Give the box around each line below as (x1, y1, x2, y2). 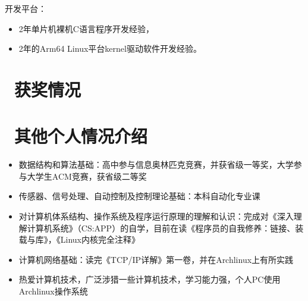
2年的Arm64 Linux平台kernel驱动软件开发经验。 (18, 42, 202, 55)
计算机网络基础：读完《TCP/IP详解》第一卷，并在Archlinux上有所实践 (18, 253, 294, 265)
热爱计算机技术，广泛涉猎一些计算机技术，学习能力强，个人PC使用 (18, 273, 281, 286)
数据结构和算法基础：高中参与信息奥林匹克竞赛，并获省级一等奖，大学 (18, 158, 294, 171)
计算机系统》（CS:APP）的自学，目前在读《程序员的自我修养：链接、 (27, 221, 296, 234)
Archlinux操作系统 (18, 285, 88, 297)
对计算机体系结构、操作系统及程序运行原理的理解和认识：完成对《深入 (18, 210, 294, 222)
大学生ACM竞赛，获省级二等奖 (27, 170, 147, 182)
